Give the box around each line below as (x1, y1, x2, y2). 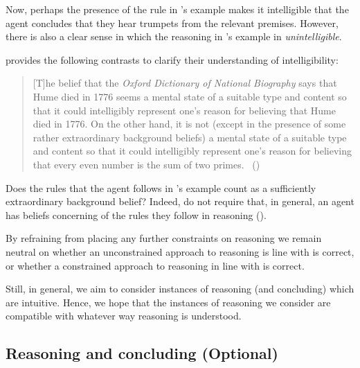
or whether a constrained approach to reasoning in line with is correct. (6, 258, 305, 272)
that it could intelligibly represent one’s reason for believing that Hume (33, 103, 336, 117)
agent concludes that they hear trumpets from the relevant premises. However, (6, 15, 339, 30)
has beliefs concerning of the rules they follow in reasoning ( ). (6, 207, 267, 222)
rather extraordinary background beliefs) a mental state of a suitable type (33, 130, 347, 144)
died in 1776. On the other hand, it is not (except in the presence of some (33, 116, 346, 131)
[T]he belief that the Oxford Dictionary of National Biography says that (33, 76, 337, 90)
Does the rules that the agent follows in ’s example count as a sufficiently (6, 180, 316, 195)
